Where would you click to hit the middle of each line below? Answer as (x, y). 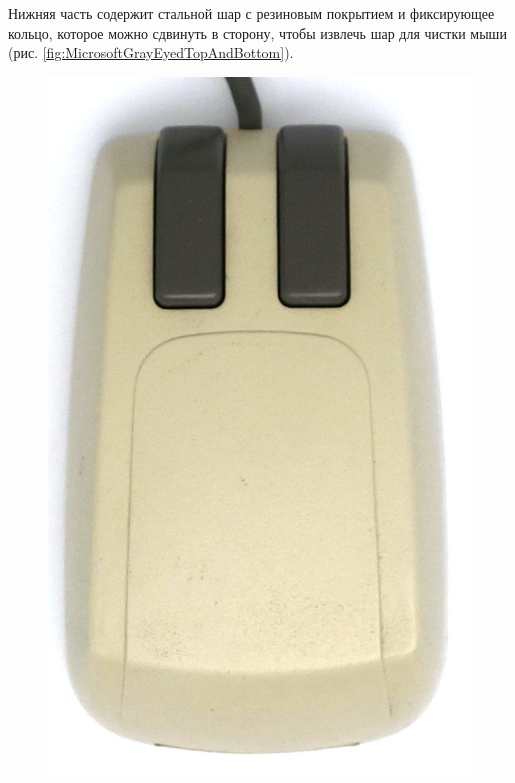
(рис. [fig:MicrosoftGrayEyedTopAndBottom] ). (151, 52)
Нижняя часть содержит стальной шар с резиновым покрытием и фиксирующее (251, 13)
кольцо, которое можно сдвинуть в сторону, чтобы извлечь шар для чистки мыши (257, 32)
